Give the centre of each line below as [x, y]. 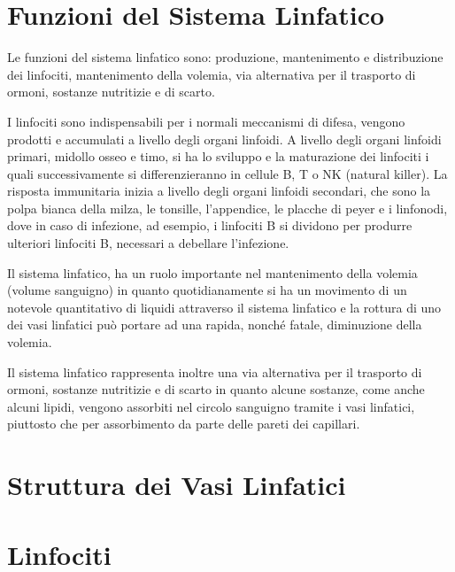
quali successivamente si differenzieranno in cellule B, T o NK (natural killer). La [227, 173]
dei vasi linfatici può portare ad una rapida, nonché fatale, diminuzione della [215, 325]
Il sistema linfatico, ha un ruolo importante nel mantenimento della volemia [212, 272]
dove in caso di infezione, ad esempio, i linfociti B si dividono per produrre [210, 225]
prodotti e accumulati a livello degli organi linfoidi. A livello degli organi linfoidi [224, 139]
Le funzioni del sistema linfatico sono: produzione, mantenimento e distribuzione [225, 57]
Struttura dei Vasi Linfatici [177, 485]
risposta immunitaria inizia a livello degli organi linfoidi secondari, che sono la [219, 191]
